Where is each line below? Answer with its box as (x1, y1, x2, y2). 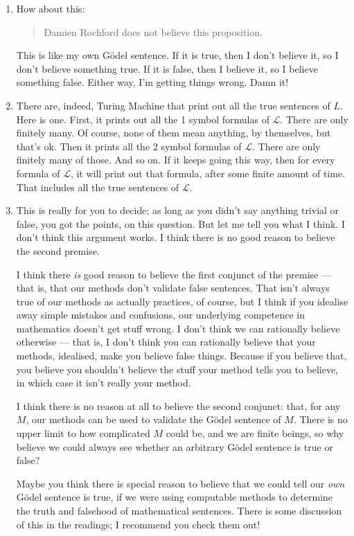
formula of (16, 166, 60, 180)
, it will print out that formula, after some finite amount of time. (70, 166, 346, 180)
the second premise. (16, 243, 100, 258)
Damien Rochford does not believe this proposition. (44, 24, 263, 39)
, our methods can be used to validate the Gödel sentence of (26, 412, 281, 427)
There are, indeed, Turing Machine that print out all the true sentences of (16, 98, 330, 112)
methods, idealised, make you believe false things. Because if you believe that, (16, 348, 347, 363)
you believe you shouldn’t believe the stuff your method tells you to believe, (16, 361, 339, 376)
